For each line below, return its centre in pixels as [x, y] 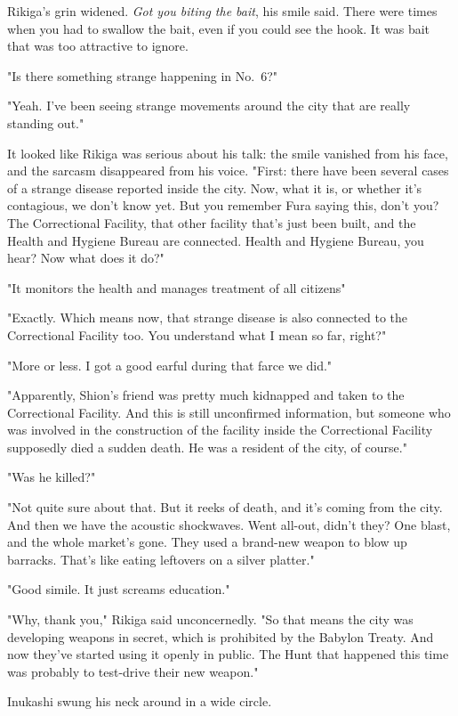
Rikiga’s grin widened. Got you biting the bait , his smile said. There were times [222, 11]
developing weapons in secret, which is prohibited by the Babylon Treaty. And [221, 636]
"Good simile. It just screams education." [119, 589]
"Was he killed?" [52, 477]
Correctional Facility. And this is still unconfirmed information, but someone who [229, 412]
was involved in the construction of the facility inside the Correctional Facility [220, 430]
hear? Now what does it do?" [86, 258]
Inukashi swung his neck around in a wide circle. [140, 701]
